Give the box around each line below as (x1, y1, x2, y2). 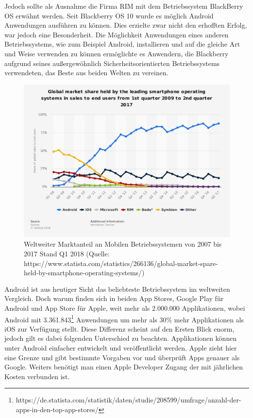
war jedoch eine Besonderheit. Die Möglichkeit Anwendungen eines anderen (4, 29, 229, 39)
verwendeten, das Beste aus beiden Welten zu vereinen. (4, 67, 169, 78)
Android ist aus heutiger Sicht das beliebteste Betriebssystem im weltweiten (4, 284, 230, 294)
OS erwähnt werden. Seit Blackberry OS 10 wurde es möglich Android (4, 10, 214, 20)
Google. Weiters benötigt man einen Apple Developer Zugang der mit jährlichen (4, 362, 243, 372)
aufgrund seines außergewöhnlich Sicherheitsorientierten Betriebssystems (4, 58, 220, 68)
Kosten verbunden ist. (4, 371, 70, 381)
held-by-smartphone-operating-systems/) (24, 268, 145, 278)
